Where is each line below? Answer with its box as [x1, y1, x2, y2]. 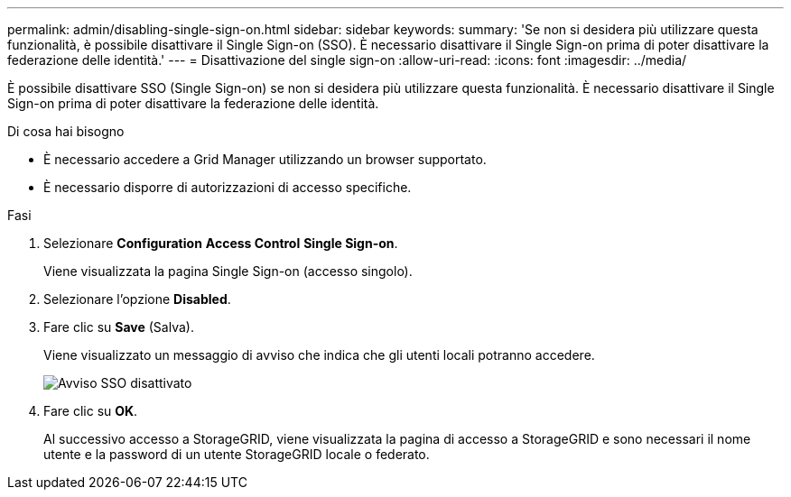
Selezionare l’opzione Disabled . [43, 291, 231, 307]
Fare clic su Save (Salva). [43, 319, 194, 335]
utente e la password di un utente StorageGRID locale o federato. [43, 446, 430, 462]
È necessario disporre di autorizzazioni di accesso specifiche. [43, 179, 412, 195]
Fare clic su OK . [43, 403, 138, 419]
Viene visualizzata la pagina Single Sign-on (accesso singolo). [43, 263, 413, 279]
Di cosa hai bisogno [7, 124, 125, 139]
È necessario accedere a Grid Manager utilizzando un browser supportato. [43, 152, 487, 167]
